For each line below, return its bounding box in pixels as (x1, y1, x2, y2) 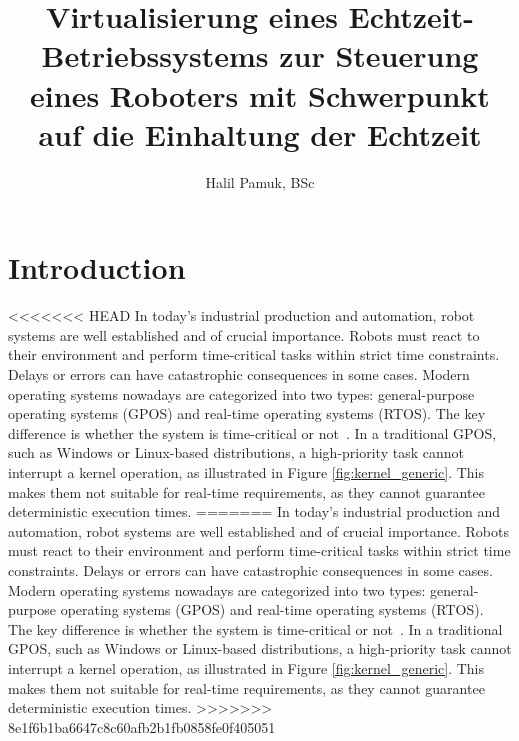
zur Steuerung (279, 35, 479, 76)
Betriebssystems (41, 35, 269, 76)
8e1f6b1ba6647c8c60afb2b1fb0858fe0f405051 (8, 716, 276, 737)
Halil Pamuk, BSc (205, 171, 315, 192)
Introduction (8, 247, 186, 288)
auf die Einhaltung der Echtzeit (38, 113, 482, 154)
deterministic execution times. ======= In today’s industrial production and (8, 501, 501, 522)
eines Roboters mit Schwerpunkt (30, 74, 490, 115)
